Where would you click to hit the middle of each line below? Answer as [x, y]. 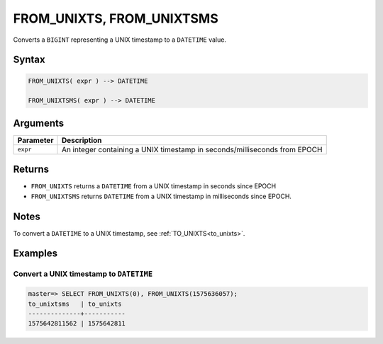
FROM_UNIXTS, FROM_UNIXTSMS [116, 18]
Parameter [35, 140]
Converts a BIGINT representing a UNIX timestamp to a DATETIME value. [120, 40]
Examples [35, 254]
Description [82, 140]
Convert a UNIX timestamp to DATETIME [83, 274]
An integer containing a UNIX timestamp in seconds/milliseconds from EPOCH [192, 149]
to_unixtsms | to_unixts [75, 304]
